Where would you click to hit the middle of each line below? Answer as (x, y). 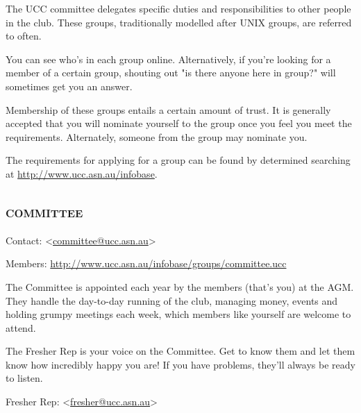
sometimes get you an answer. (69, 86)
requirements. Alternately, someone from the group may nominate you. (157, 136)
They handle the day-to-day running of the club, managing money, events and (172, 300)
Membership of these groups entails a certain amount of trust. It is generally (168, 109)
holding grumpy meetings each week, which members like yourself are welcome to (178, 314)
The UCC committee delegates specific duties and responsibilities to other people (178, 8)
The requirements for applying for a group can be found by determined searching (178, 160)
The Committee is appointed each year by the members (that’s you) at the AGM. (180, 286)
